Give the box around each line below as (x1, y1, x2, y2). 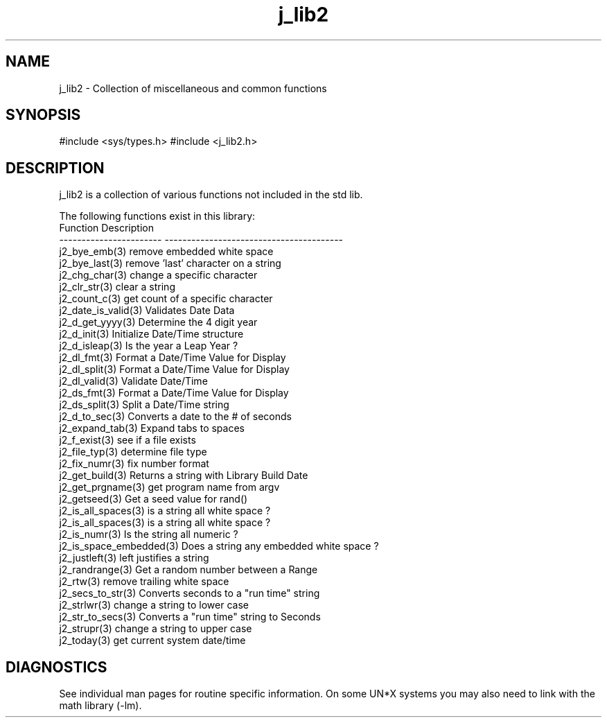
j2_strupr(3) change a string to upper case (59, 622, 252, 635)
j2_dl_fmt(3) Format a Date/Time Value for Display (59, 351, 286, 364)
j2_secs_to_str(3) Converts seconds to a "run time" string (59, 587, 320, 600)
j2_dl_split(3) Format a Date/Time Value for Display (59, 363, 290, 376)
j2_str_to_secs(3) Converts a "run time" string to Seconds (59, 611, 321, 623)
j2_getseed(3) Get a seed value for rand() (59, 493, 248, 505)
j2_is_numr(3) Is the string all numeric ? (59, 528, 238, 541)
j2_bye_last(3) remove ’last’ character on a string (59, 257, 281, 270)
